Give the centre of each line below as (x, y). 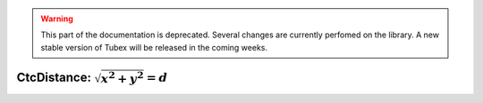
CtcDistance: (54, 77)
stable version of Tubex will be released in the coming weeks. (154, 47)
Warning (57, 19)
